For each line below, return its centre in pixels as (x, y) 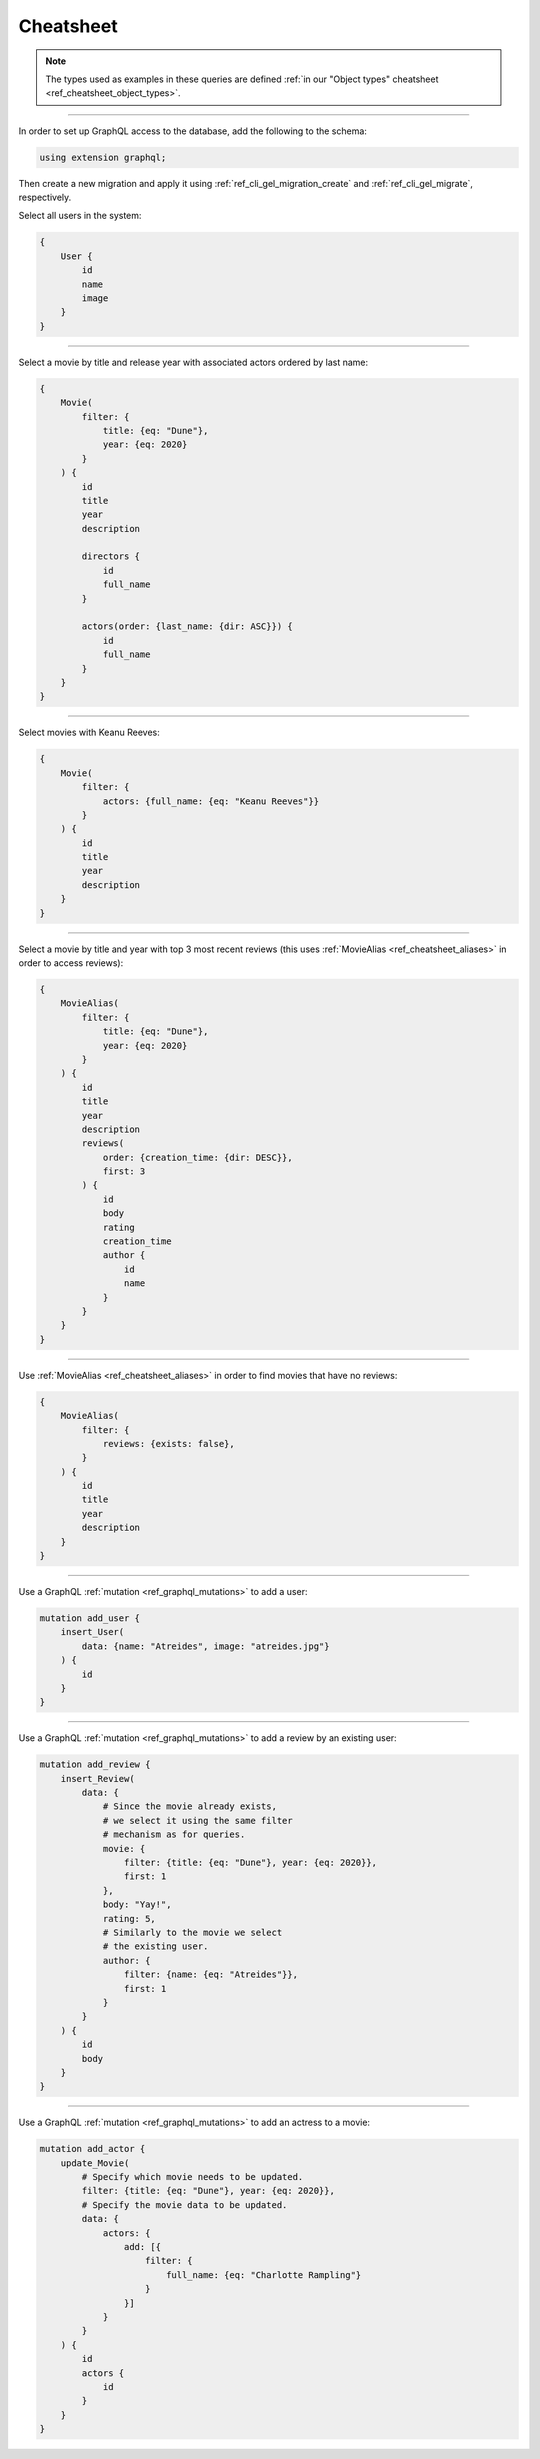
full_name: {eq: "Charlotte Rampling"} (263, 2274)
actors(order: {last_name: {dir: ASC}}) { (187, 626)
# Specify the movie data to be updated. (184, 2204)
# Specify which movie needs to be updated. (192, 2177)
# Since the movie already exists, (189, 1806)
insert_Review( (97, 1778)
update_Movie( (95, 2163)
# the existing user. (155, 1946)
